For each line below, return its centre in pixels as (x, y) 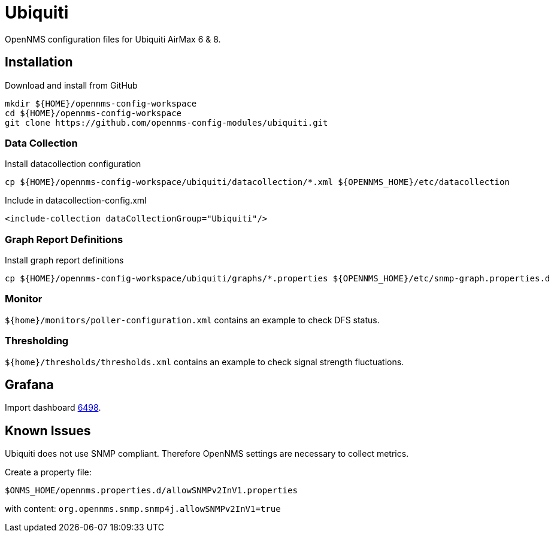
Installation (39, 62)
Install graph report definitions (64, 260)
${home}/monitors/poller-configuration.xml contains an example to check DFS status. (192, 320)
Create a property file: (48, 472)
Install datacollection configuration (73, 164)
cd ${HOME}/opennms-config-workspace (93, 113)
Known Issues (48, 430)
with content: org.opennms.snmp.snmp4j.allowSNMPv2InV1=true (143, 509)
